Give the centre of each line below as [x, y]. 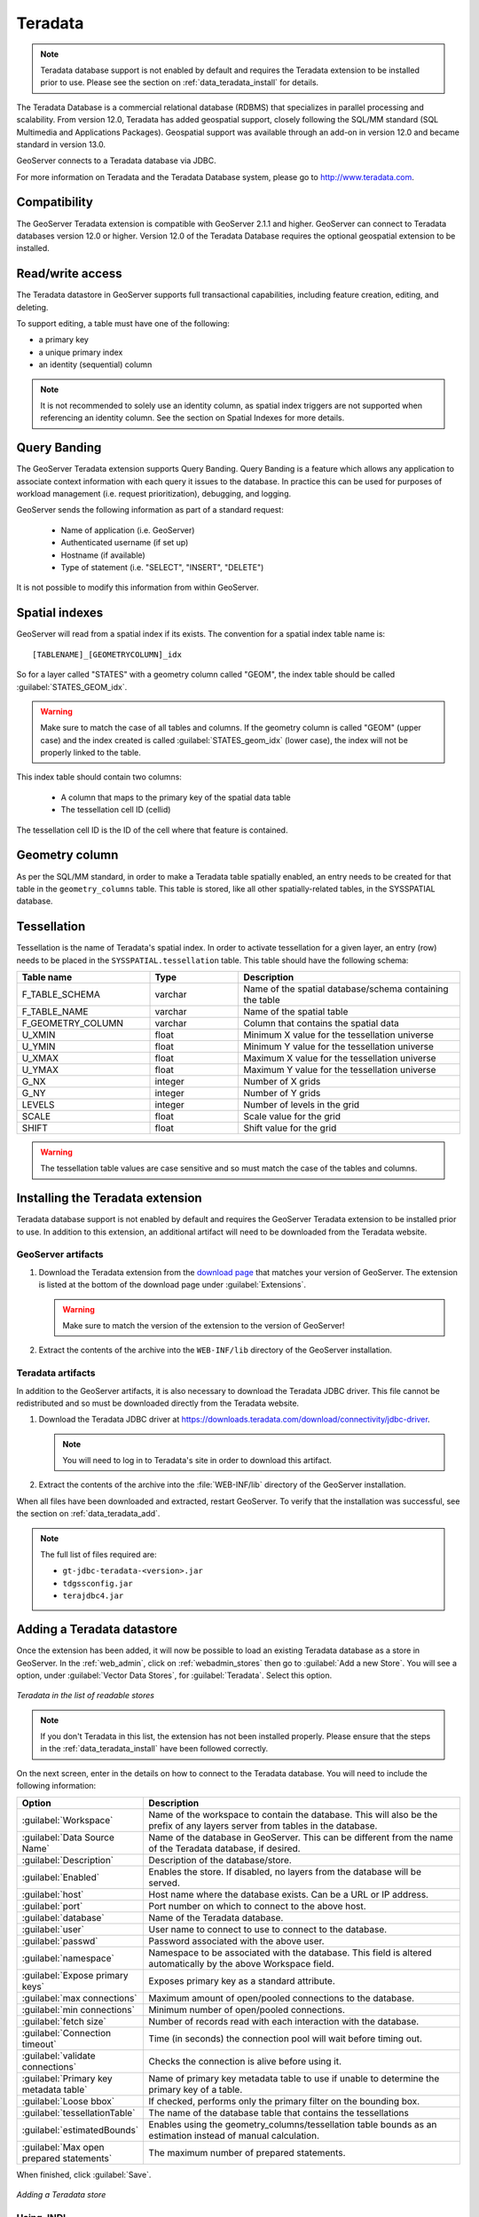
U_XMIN [39, 1035]
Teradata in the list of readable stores [86, 1696]
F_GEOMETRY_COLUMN [73, 1023]
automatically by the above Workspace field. [241, 1963]
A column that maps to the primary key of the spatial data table [176, 797]
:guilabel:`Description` [68, 1860]
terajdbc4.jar [93, 1596]
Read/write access [69, 274]
